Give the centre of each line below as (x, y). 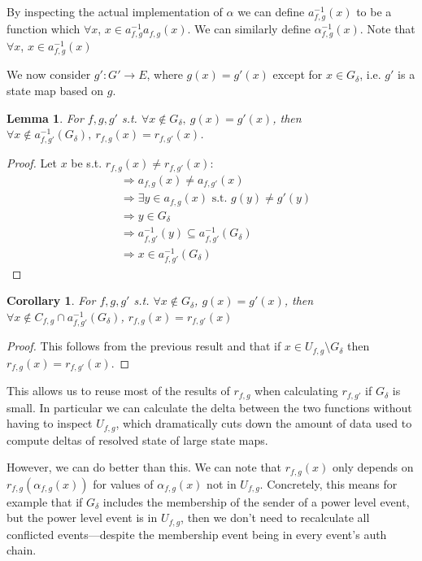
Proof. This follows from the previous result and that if (144, 346)
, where (165, 74)
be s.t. (87, 163)
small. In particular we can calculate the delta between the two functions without (209, 407)
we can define (271, 11)
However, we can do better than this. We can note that (144, 467)
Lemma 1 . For (45, 117)
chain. (22, 550)
